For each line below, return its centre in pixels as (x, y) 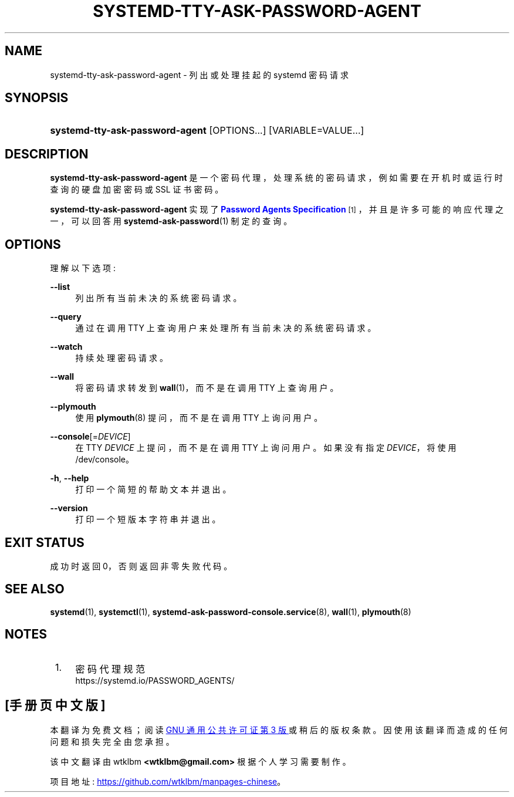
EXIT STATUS (45, 542)
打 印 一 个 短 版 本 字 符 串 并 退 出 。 (148, 519)
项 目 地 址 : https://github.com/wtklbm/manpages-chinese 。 (168, 781)
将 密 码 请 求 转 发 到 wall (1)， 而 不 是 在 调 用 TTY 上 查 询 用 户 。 (207, 388)
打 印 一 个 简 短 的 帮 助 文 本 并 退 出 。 (153, 489)
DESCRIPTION (47, 154)
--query (66, 317)
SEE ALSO (35, 589)
